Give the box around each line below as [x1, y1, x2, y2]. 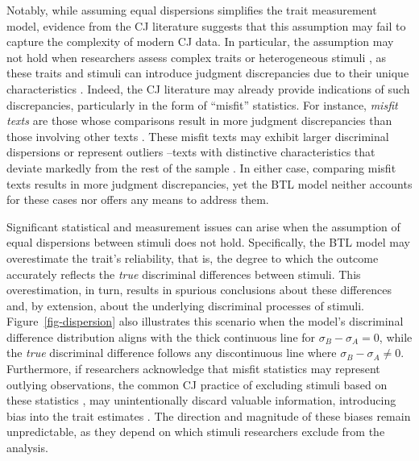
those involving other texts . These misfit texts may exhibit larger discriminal [6, 127, 389, 144]
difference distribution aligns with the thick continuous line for [6, 328, 316, 345]
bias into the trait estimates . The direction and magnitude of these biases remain [6, 407, 411, 424]
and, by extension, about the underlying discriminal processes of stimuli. [6, 297, 364, 314]
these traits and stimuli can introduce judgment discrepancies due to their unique [6, 64, 409, 81]
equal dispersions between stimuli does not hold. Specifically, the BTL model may [6, 234, 410, 251]
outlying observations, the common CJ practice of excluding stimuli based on [6, 376, 388, 392]
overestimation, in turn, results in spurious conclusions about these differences [6, 281, 392, 298]
